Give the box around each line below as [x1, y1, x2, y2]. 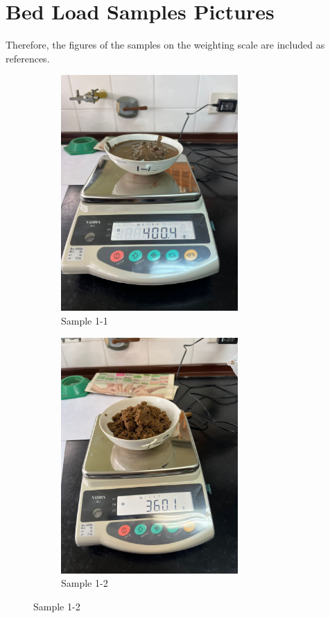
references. [6, 51, 50, 65]
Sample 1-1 [61, 314, 108, 328]
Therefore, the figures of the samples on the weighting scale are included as [6, 37, 325, 52]
